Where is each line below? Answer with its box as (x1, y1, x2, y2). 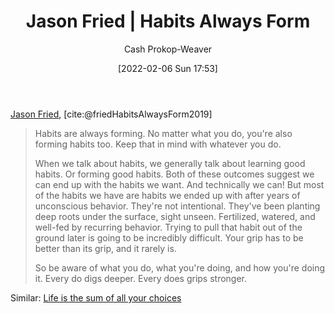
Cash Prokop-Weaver (123, 43, 213, 55)
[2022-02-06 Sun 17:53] (118, 62, 218, 74)
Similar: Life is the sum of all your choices (10, 291, 182, 304)
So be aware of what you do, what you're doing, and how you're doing (34, 261, 326, 274)
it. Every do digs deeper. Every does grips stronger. (34, 272, 248, 284)
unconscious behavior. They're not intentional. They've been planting (34, 200, 321, 212)
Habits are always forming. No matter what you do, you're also (34, 127, 293, 139)
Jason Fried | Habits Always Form (25, 10, 311, 33)
